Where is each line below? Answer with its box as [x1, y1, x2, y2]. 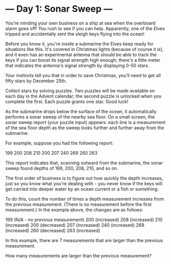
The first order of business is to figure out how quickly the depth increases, [5, 175, 163, 181]
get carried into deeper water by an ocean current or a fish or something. [5, 186, 159, 192]
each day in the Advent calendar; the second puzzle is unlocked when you [5, 93, 162, 99]
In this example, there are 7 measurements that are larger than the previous [5, 237, 163, 243]
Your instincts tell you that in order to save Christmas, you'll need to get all [5, 72, 161, 78]
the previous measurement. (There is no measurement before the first [5, 201, 152, 207]
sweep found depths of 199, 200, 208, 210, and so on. [5, 165, 119, 171]
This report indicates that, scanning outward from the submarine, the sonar [5, 159, 163, 166]
